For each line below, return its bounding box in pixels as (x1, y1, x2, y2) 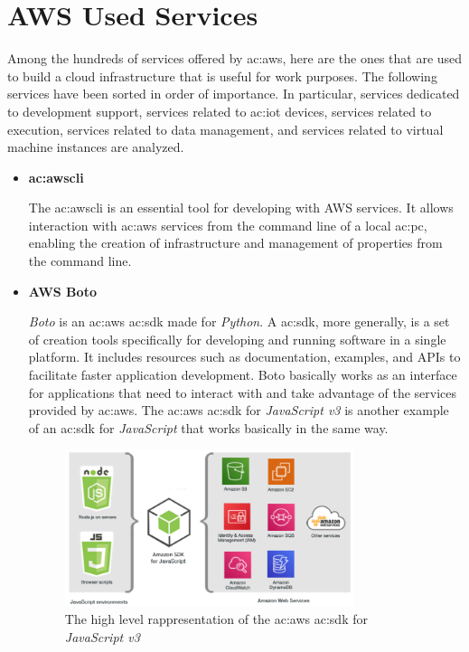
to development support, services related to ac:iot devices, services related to (7, 101, 432, 120)
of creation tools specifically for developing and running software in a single (28, 329, 446, 348)
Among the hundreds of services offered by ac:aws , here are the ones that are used (7, 49, 463, 68)
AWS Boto (28, 281, 97, 300)
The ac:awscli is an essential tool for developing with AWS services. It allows (28, 198, 454, 217)
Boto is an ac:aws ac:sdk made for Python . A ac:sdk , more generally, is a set (28, 312, 450, 331)
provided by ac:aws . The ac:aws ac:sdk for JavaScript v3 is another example (28, 401, 449, 420)
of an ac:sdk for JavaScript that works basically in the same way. (28, 418, 389, 437)
